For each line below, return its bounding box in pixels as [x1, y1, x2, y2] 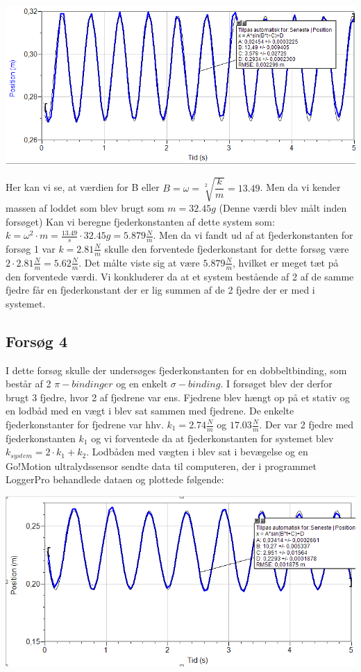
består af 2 [6, 376, 51, 391]
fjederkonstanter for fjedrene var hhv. [6, 417, 164, 431]
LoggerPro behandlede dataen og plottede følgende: [6, 472, 224, 487]
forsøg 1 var [6, 241, 56, 255]
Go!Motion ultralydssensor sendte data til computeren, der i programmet [6, 458, 317, 473]
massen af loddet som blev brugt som [6, 200, 165, 215]
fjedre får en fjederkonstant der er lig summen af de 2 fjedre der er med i [6, 283, 315, 297]
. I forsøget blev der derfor [220, 376, 333, 391]
